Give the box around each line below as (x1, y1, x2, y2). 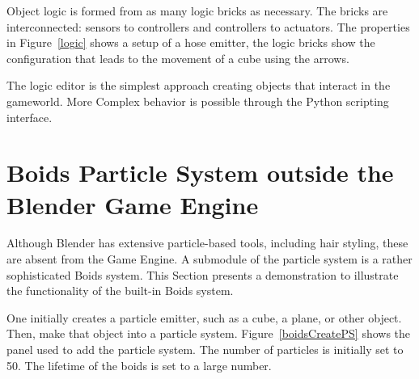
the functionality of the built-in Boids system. (6, 282, 234, 299)
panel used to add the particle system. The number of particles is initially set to (6, 341, 404, 358)
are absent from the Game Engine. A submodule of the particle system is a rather (6, 251, 413, 267)
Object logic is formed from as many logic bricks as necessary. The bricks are (6, 2, 388, 19)
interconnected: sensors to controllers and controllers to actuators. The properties (6, 18, 410, 35)
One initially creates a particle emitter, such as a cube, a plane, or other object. (6, 309, 402, 326)
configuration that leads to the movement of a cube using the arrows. (6, 49, 349, 66)
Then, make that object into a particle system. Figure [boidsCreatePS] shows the (6, 325, 411, 342)
